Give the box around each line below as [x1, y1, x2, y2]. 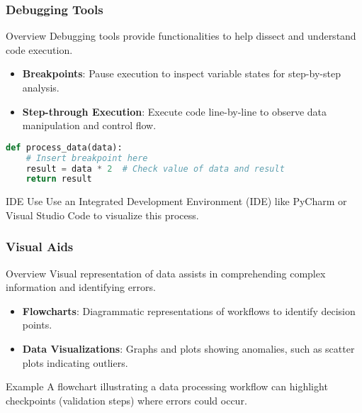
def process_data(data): [6, 142, 123, 153]
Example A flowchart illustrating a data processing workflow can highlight [6, 379, 328, 394]
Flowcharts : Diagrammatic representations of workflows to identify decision [22, 303, 356, 318]
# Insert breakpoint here [26, 153, 148, 163]
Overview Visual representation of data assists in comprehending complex [6, 265, 326, 280]
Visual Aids [6, 238, 74, 255]
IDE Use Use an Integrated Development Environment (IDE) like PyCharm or [6, 194, 347, 209]
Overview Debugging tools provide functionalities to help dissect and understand [6, 28, 356, 43]
